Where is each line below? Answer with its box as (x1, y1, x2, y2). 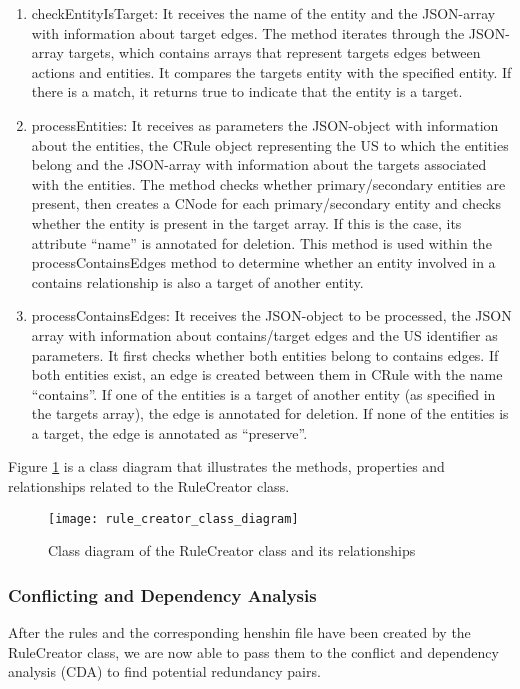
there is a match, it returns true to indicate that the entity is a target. (31, 81, 463, 102)
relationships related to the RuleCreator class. (8, 476, 290, 497)
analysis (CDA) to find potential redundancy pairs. (8, 661, 321, 682)
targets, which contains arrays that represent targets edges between (68, 42, 481, 63)
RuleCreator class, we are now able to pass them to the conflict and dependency (8, 641, 499, 662)
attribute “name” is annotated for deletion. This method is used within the (31, 232, 492, 253)
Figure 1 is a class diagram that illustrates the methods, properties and (8, 456, 445, 477)
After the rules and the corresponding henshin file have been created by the (8, 622, 471, 643)
